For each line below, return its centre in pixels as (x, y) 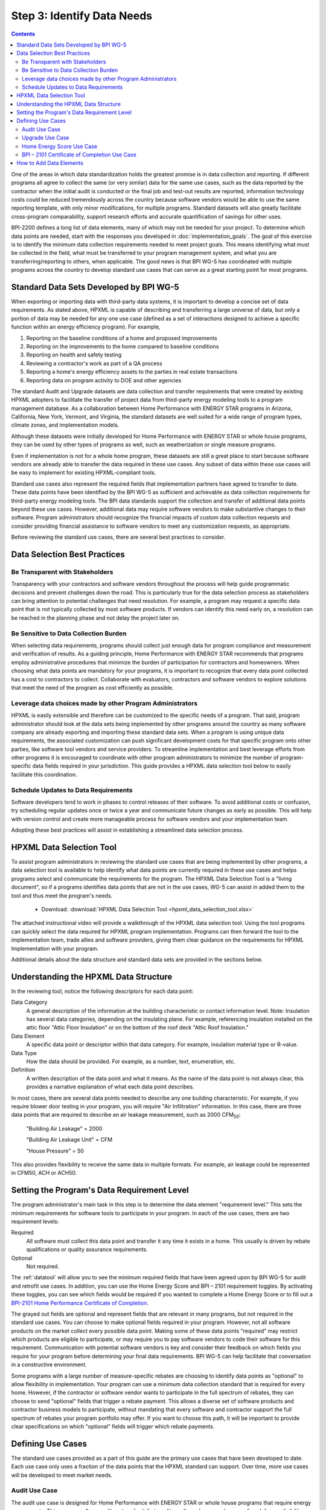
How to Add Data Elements (50, 163)
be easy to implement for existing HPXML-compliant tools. (84, 473)
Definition (23, 1070)
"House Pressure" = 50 (55, 1151)
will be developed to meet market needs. (62, 1475)
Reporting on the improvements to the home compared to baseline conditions (123, 346)
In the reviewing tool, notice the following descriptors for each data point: (102, 991)
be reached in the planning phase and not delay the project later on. (96, 618)
